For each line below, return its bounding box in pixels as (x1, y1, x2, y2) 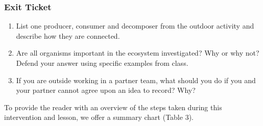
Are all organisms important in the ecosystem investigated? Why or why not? (16, 47, 259, 58)
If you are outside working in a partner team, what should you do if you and (16, 74, 256, 85)
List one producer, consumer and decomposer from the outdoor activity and (16, 20, 254, 31)
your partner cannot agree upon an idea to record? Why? (16, 85, 196, 95)
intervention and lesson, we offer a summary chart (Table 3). (4, 112, 194, 122)
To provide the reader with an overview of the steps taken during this (4, 102, 222, 112)
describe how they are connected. (16, 30, 120, 41)
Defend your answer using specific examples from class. (16, 58, 188, 68)
